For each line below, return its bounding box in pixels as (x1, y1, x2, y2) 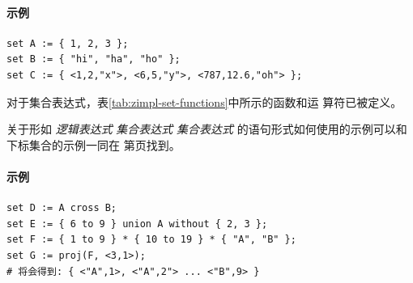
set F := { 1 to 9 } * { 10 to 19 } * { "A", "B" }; (6, 234, 296, 246)
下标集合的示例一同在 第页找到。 (6, 136, 181, 153)
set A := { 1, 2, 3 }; (6, 37, 129, 49)
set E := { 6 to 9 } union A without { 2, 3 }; (6, 218, 268, 230)
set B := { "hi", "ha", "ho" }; (6, 53, 181, 65)
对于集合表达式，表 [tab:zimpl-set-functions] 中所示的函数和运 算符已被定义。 (6, 93, 402, 110)
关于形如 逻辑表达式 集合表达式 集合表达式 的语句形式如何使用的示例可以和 (6, 120, 407, 137)
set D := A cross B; (6, 202, 117, 214)
